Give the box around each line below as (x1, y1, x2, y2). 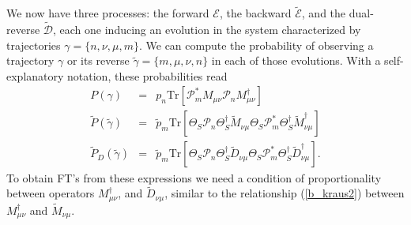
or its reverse (66, 52, 130, 69)
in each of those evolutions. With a (211, 52, 381, 69)
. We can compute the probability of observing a (138, 36, 374, 53)
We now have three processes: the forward (6, 5, 209, 21)
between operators (6, 185, 95, 201)
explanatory (6, 67, 64, 84)
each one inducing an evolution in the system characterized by (59, 21, 361, 38)
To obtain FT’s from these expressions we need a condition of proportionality (6, 169, 382, 186)
